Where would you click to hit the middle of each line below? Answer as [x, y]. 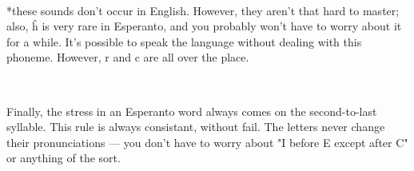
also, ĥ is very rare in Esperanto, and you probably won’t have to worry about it [204, 26]
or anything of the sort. [64, 158]
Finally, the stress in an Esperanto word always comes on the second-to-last [192, 111]
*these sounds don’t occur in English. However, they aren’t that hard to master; [203, 10]
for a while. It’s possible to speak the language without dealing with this [184, 41]
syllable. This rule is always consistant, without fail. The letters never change [196, 127]
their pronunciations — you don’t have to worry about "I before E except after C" [207, 142]
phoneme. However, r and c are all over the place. [128, 57]
